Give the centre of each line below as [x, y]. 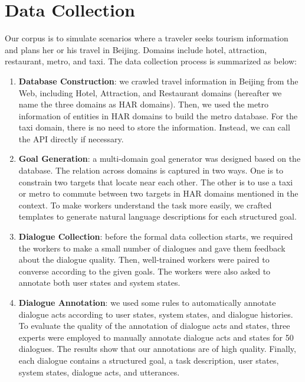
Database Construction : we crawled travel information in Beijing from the [158, 81]
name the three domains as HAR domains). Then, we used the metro [144, 104]
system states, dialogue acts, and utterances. [99, 372]
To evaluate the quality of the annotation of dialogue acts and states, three [154, 326]
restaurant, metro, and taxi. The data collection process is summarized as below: [151, 61]
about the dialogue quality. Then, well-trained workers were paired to [144, 259]
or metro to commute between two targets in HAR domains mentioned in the [158, 193]
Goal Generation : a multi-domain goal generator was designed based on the [160, 159]
